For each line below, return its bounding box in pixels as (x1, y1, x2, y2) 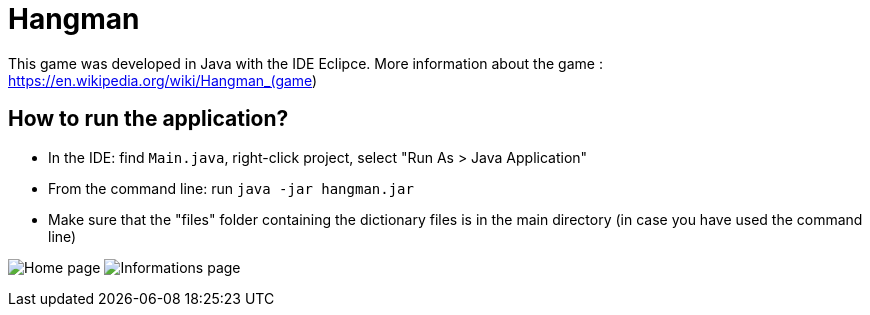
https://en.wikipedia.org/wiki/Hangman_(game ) (8, 71, 318, 89)
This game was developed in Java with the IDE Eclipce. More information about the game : (8, 54, 603, 72)
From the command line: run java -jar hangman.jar (48, 179, 414, 197)
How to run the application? (8, 106, 289, 132)
